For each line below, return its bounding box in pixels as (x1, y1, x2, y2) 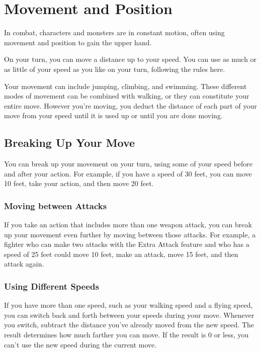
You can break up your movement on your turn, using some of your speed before (4, 158, 252, 169)
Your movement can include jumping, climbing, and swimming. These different (4, 80, 247, 91)
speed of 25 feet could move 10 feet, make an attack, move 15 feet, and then (4, 248, 238, 259)
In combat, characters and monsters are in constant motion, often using (4, 27, 225, 38)
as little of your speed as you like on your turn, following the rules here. (4, 63, 225, 74)
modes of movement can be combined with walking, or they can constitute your (4, 91, 249, 101)
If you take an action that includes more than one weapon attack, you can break (4, 219, 252, 230)
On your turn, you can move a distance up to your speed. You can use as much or (4, 54, 257, 64)
